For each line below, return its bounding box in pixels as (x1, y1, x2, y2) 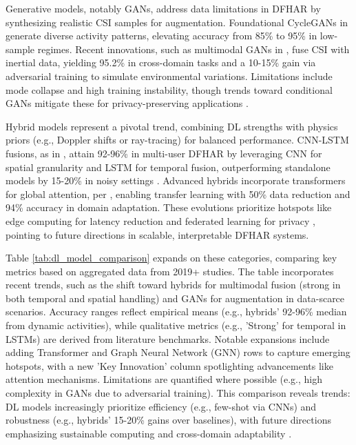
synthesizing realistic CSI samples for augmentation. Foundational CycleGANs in (6, 14, 348, 29)
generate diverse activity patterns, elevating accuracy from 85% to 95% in (6, 28, 317, 43)
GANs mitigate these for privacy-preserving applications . (6, 96, 249, 110)
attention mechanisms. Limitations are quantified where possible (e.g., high (6, 372, 322, 386)
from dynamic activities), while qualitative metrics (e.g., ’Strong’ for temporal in (6, 318, 346, 333)
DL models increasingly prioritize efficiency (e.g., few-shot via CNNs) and (6, 399, 317, 413)
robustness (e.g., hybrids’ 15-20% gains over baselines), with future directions (6, 413, 331, 427)
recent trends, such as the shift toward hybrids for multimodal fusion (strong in (6, 277, 341, 292)
